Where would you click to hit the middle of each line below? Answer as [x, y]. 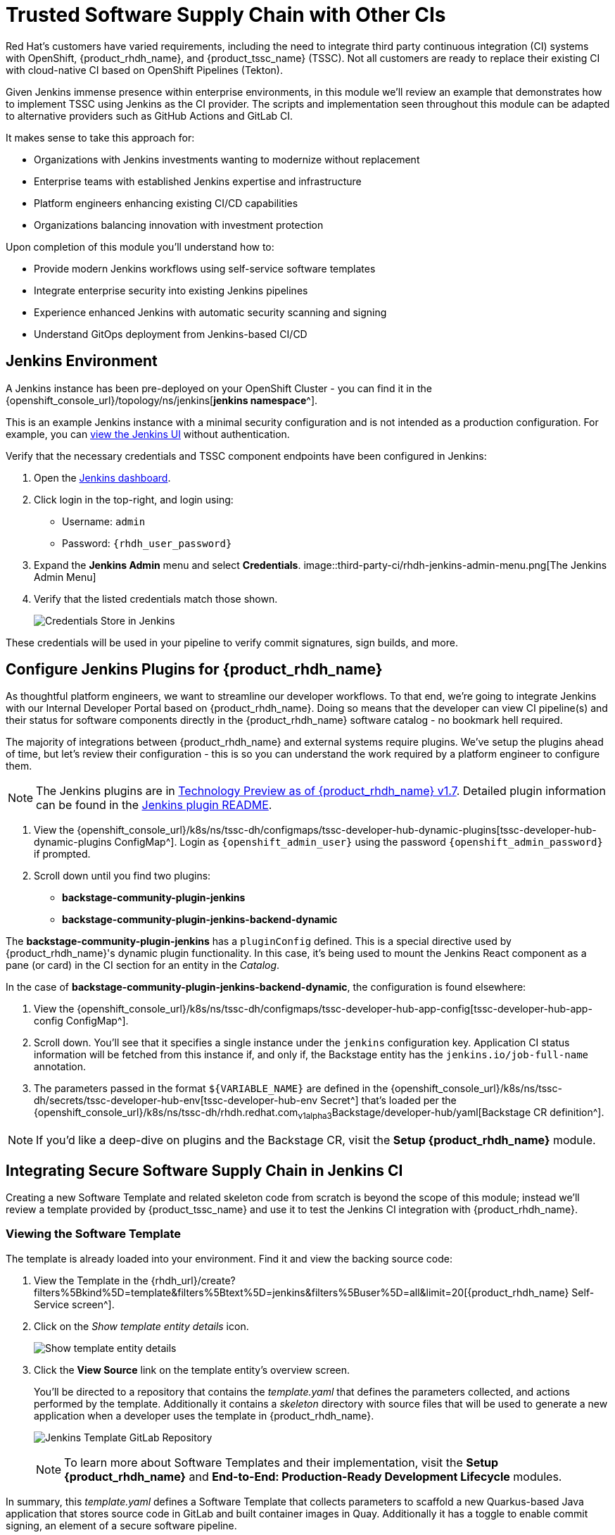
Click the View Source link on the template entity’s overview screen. [192, 1370]
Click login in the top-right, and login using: [134, 499]
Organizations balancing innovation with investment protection [179, 225]
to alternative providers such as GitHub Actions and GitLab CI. [150, 115]
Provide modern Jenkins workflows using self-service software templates [205, 268]
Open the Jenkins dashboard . [102, 477]
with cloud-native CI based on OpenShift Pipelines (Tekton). [145, 70]
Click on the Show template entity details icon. [141, 1326]
